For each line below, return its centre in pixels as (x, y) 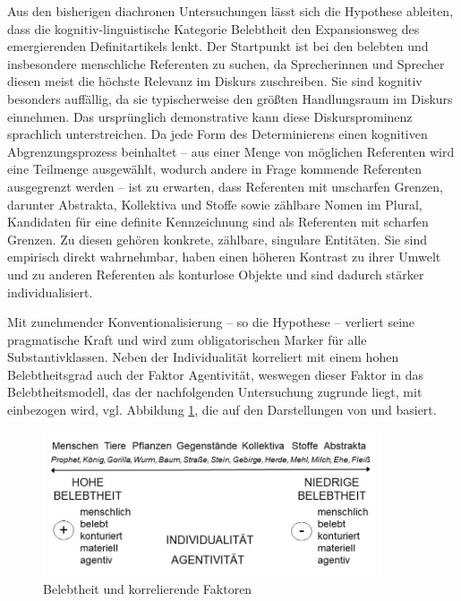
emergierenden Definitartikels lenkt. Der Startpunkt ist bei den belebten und (218, 46)
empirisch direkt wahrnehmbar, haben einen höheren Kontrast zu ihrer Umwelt (224, 257)
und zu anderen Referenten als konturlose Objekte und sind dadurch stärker (216, 274)
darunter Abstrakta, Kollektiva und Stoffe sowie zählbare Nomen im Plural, (215, 204)
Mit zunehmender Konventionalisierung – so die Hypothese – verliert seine (211, 322)
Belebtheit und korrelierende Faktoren (148, 588)
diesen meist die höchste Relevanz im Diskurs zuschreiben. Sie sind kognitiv (215, 81)
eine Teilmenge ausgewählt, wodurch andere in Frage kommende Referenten (214, 169)
